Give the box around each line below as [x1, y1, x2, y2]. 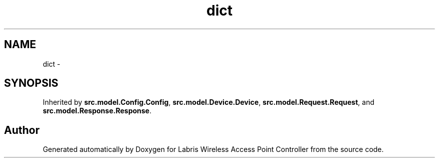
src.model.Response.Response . [43, 106, 152, 115]
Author [4, 123, 40, 136]
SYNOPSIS [4, 77, 59, 90]
